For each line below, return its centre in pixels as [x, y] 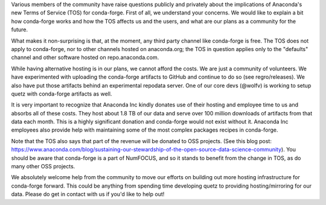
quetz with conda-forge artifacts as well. [62, 94]
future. [20, 29]
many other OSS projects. [43, 167]
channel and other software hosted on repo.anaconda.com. [85, 58]
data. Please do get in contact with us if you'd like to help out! [88, 194]
